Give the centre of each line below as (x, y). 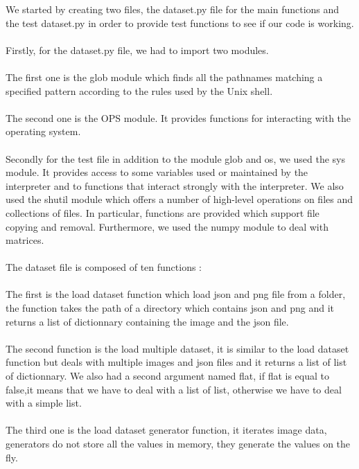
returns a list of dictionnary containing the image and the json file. (147, 321)
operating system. (43, 131)
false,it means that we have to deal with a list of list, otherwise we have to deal (174, 389)
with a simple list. (44, 403)
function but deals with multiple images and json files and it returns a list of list (176, 362)
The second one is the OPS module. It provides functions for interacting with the (178, 117)
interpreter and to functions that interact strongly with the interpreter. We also (175, 185)
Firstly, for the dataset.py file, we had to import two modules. (137, 50)
